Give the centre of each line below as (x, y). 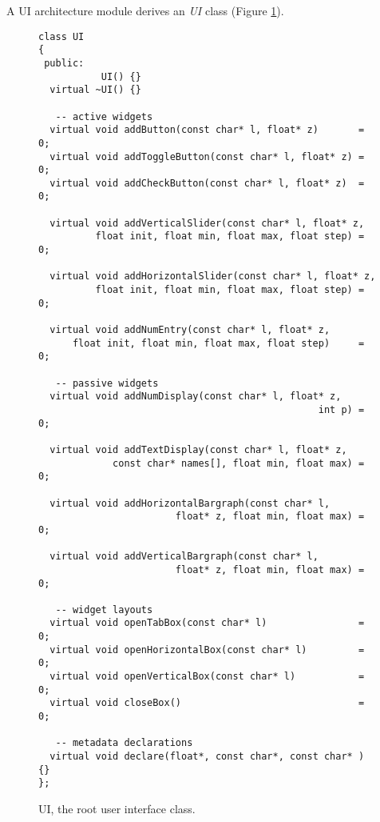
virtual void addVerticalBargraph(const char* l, (184, 557)
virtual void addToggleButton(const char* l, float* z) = (207, 156)
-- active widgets (104, 116)
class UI (61, 36)
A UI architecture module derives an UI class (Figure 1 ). (145, 10)
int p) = (341, 409)
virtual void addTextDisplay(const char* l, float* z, (198, 449)
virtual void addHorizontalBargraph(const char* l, (190, 503)
